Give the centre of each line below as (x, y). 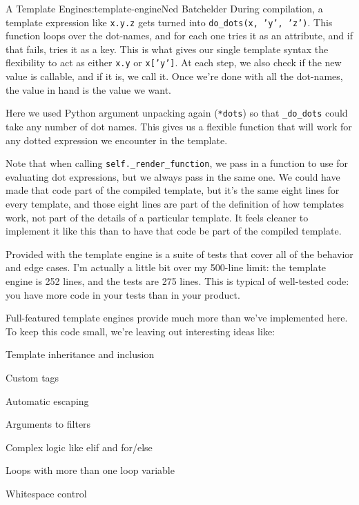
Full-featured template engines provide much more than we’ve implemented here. (177, 318)
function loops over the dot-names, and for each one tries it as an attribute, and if (179, 36)
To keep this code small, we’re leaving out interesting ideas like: (140, 331)
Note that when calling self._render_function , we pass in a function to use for (177, 163)
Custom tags (32, 377)
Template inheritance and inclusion (80, 354)
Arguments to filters (48, 424)
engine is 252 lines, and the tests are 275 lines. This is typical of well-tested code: (177, 280)
